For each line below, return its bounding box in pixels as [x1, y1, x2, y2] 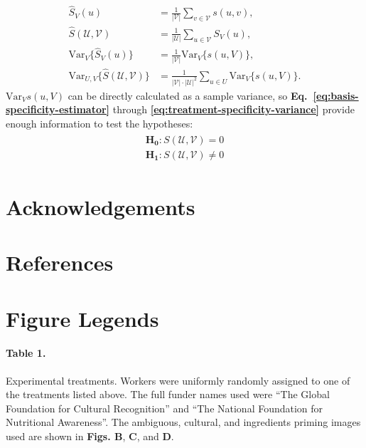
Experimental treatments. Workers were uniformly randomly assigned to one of [6, 373, 350, 387]
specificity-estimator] [6, 102, 110, 117]
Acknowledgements [6, 192, 195, 221]
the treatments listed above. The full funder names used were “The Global [6, 387, 330, 402]
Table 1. [6, 345, 46, 360]
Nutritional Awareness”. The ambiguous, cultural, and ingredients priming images [6, 415, 361, 429]
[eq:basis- [313, 88, 359, 103]
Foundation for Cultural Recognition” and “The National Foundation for [6, 400, 323, 415]
